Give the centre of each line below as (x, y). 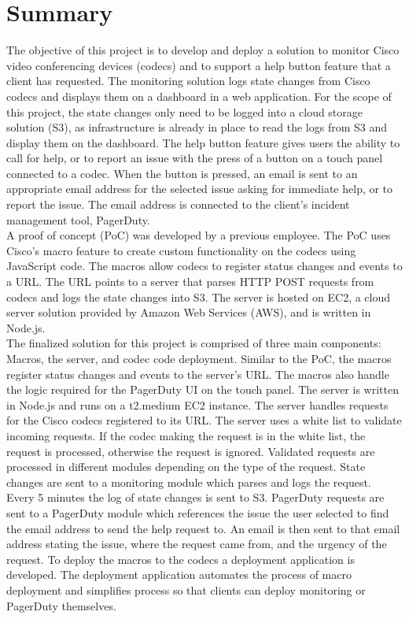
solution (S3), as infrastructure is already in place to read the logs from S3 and (197, 127)
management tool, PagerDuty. (78, 219)
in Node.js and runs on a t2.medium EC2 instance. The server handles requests (197, 404)
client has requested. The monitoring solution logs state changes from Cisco (188, 81)
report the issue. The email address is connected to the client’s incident (178, 204)
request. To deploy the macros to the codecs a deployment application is (181, 559)
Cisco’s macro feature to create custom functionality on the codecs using (181, 250)
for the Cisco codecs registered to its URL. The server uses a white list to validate (204, 420)
